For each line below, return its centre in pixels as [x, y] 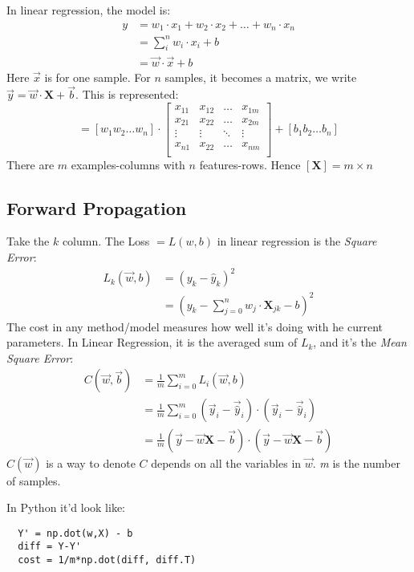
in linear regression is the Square [297, 241]
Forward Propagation [97, 207]
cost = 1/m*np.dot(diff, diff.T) [107, 560]
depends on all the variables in [226, 462]
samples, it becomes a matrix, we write [261, 77]
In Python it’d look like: [66, 507]
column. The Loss [106, 241]
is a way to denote [91, 462]
